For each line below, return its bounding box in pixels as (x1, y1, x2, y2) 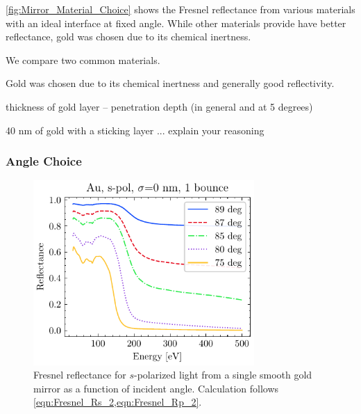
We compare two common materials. (6, 52, 160, 67)
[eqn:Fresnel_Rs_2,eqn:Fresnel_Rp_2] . (33, 395, 202, 409)
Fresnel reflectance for (33, 367, 126, 382)
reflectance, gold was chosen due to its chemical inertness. (6, 29, 251, 44)
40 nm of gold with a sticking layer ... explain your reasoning (6, 122, 265, 137)
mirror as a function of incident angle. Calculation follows (33, 381, 279, 395)
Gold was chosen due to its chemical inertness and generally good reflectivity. (6, 76, 335, 90)
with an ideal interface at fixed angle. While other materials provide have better (6, 15, 346, 30)
